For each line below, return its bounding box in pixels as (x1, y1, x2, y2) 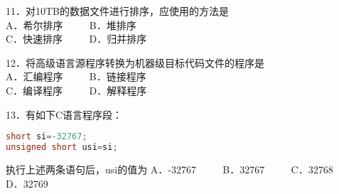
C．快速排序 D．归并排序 (6, 31, 147, 46)
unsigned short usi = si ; (6, 142, 118, 153)
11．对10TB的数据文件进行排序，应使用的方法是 (6, 4, 230, 18)
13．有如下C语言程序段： (6, 107, 123, 122)
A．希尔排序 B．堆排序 (6, 17, 136, 32)
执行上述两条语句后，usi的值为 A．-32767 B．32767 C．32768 (6, 161, 333, 176)
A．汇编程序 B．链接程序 (6, 69, 146, 84)
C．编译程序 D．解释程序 (6, 82, 147, 97)
